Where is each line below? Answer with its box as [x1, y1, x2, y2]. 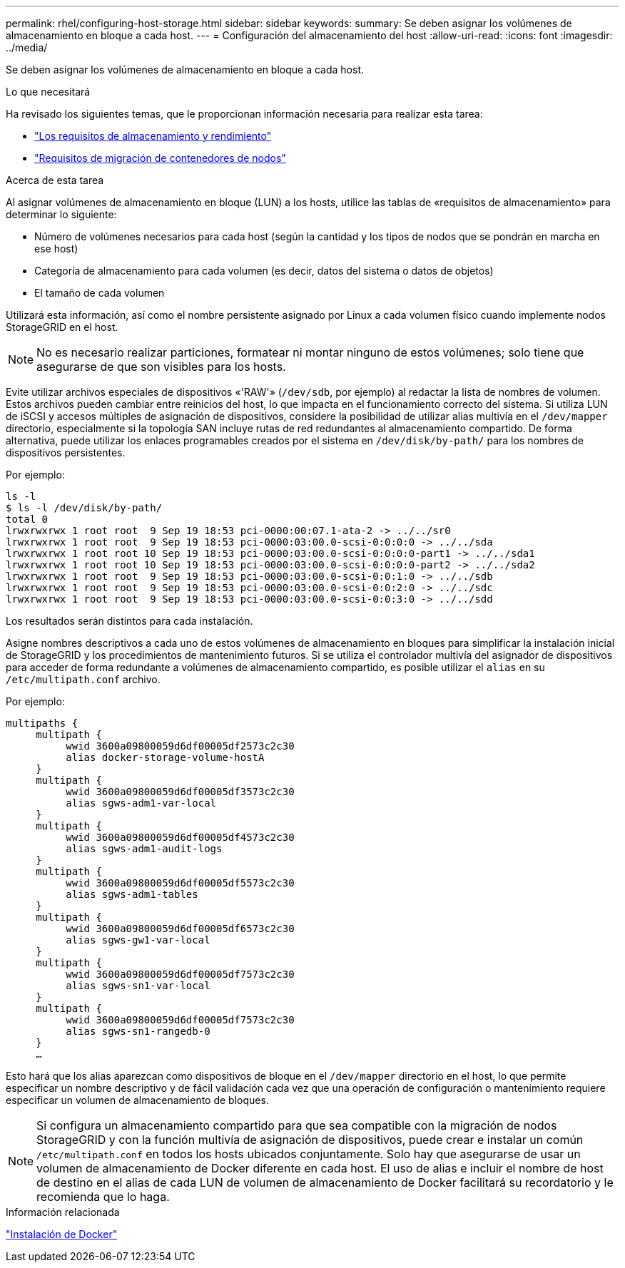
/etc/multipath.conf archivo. [6, 673, 161, 685]
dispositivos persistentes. [6, 446, 126, 459]
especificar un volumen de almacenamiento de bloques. [6, 1094, 269, 1106]
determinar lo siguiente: [6, 208, 117, 220]
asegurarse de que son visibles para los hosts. [36, 359, 286, 374]
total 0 [6, 513, 49, 525]
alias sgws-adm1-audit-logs [66, 843, 223, 854]
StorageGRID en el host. [6, 321, 118, 333]
